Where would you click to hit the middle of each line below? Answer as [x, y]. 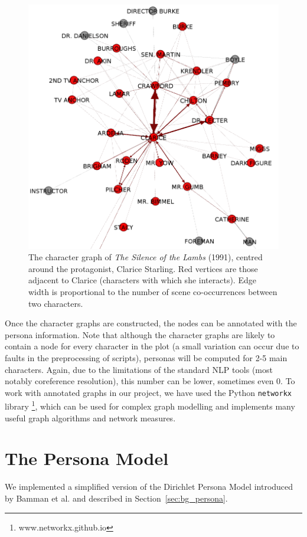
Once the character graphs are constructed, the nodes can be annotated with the [151, 323]
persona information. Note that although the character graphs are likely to [140, 334]
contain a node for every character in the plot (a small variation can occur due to [152, 346]
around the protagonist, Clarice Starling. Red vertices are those [143, 268]
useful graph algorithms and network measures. [90, 418]
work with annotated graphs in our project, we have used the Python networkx [148, 392]
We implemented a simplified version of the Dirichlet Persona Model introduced [149, 487]
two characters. [56, 303]
